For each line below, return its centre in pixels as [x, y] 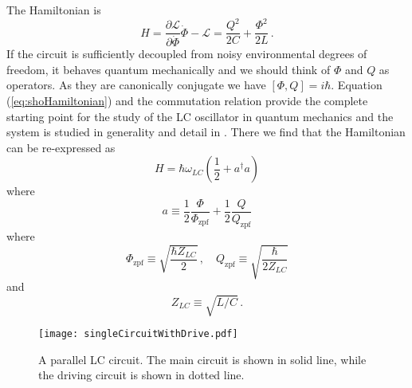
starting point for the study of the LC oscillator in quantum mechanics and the [200, 116]
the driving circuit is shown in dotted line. [141, 375]
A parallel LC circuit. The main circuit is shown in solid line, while [202, 359]
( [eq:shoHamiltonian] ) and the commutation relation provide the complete [187, 100]
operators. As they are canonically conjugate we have [136, 85]
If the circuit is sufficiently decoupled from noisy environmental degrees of [187, 54]
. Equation [357, 85]
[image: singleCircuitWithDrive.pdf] [138, 334]
